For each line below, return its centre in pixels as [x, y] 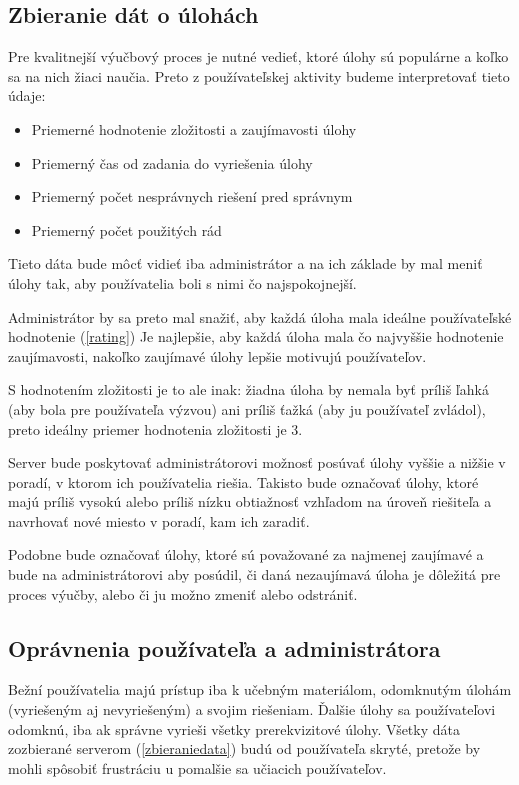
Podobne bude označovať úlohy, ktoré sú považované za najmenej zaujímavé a [246, 554]
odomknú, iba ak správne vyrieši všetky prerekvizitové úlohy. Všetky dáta [234, 728]
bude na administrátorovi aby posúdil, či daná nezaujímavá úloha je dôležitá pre [254, 574]
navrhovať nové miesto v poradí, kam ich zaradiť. [159, 520]
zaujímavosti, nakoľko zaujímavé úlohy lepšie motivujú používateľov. [217, 355]
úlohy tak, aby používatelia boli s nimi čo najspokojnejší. [182, 282]
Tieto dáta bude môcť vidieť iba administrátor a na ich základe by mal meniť [245, 263]
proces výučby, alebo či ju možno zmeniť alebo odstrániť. [183, 593]
